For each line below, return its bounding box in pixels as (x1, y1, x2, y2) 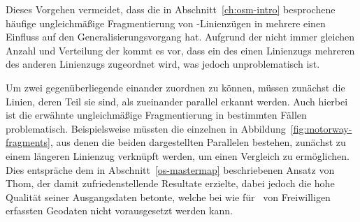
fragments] (6, 135, 50, 149)
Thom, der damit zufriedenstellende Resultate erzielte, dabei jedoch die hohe (6, 176, 335, 191)
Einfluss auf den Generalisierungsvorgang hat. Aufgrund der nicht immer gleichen (6, 29, 355, 44)
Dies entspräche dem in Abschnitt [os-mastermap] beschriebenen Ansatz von (6, 162, 335, 177)
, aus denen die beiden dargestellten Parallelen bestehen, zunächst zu (50, 135, 346, 149)
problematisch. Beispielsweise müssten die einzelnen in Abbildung (6, 121, 286, 135)
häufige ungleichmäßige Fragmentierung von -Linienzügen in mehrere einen (6, 15, 326, 30)
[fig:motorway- (290, 121, 352, 135)
